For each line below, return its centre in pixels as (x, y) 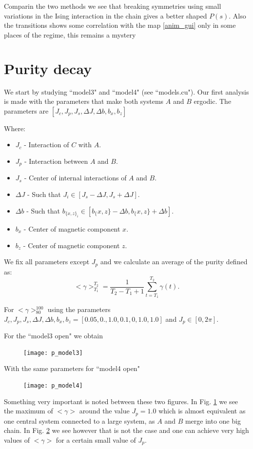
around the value (104, 411)
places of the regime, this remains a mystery (70, 34)
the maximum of (29, 411)
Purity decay (48, 68)
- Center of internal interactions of (75, 178)
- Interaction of (47, 145)
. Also (237, 15)
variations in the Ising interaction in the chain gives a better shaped (106, 15)
